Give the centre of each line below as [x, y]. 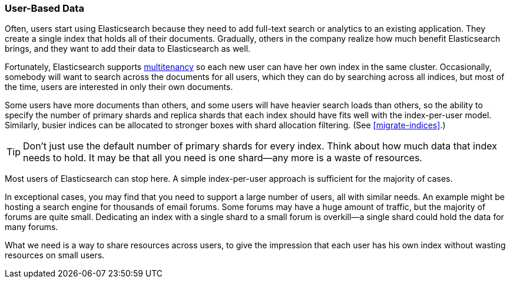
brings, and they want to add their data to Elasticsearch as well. [128, 49]
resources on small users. [55, 255]
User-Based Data [44, 8]
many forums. [32, 227]
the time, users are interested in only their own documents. [119, 87]
